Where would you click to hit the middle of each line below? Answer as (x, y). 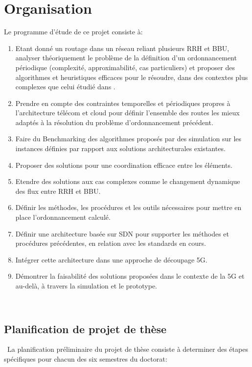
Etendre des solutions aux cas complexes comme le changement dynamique (128, 181)
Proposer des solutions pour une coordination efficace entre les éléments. (124, 165)
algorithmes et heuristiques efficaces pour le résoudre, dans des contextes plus (132, 77)
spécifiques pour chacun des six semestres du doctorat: (86, 358)
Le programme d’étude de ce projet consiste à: (73, 32)
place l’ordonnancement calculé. (63, 217)
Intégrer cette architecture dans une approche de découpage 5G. (111, 259)
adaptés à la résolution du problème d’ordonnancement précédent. (114, 122)
